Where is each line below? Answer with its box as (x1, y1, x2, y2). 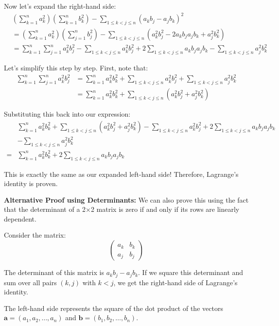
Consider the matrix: (4, 230, 66, 240)
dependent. (4, 213, 36, 223)
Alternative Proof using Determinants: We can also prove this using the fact (4, 194, 249, 205)
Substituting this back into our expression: (4, 109, 131, 119)
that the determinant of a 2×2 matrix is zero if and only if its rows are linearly (4, 204, 240, 214)
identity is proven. (4, 178, 58, 189)
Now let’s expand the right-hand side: (4, 1, 116, 11)
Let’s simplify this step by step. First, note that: (4, 63, 148, 73)
